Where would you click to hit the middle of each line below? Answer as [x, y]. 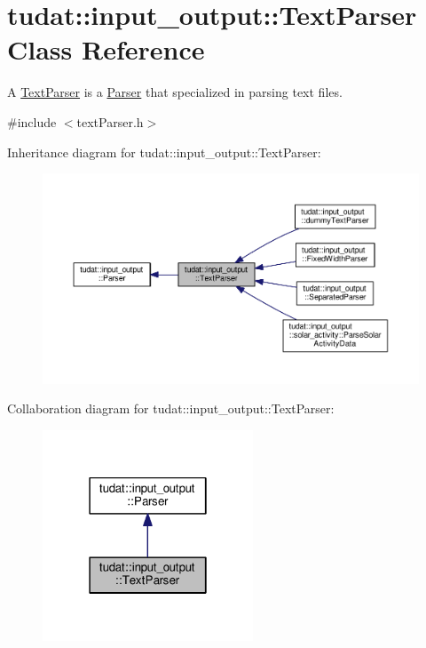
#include [32, 121]
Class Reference [106, 49]
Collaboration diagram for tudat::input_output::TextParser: [171, 408]
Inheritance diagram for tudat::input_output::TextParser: [164, 152]
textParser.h [110, 121]
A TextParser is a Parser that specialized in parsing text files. [175, 92]
